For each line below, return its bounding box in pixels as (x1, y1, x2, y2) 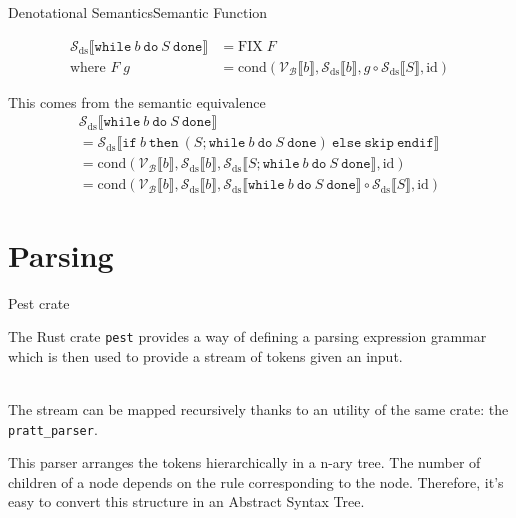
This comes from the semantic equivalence (8, 91, 266, 112)
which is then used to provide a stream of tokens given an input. (8, 345, 403, 366)
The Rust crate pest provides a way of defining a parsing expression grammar (8, 326, 487, 347)
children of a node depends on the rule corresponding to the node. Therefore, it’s (8, 471, 504, 492)
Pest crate (8, 292, 70, 313)
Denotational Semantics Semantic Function (8, 2, 268, 22)
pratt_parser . (8, 418, 98, 439)
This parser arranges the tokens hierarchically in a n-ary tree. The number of (8, 452, 481, 473)
